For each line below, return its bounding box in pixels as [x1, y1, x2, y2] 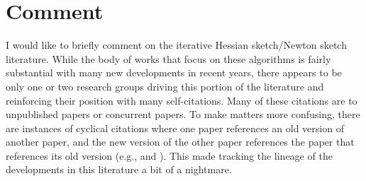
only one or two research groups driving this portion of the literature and [6, 78, 324, 93]
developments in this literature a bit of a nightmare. [6, 162, 232, 177]
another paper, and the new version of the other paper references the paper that [6, 134, 355, 149]
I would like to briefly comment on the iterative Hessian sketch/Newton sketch [6, 37, 347, 52]
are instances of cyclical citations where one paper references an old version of [6, 120, 344, 135]
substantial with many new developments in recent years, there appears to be [6, 65, 342, 80]
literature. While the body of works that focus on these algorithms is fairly [6, 51, 331, 66]
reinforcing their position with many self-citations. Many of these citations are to [6, 93, 357, 107]
